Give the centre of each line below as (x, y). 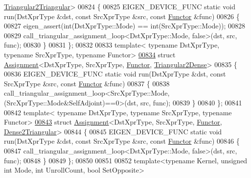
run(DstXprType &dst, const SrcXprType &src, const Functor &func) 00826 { (122, 16)
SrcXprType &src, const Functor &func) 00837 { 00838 (87, 83)
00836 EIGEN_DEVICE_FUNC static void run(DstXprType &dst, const (115, 74)
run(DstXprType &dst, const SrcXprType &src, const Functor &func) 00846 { (122, 141)
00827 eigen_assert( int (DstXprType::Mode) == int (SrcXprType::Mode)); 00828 (125, 26)
